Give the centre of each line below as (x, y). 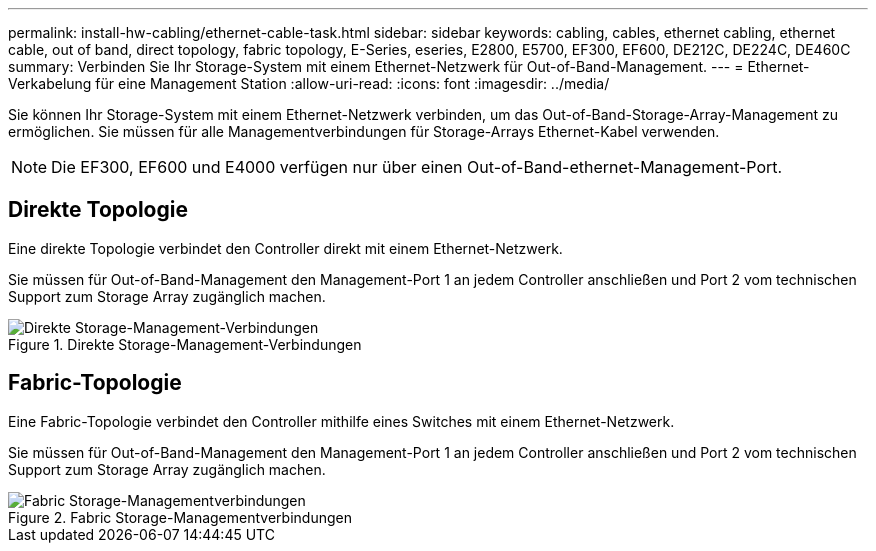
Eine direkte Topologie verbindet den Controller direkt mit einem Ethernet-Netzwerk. (285, 248)
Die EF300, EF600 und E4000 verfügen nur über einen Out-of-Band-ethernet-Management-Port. (417, 167)
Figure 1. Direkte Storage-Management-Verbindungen (185, 344)
